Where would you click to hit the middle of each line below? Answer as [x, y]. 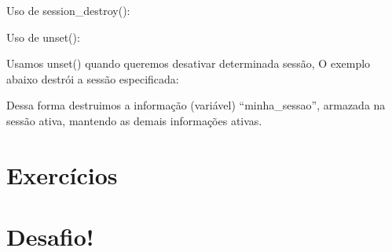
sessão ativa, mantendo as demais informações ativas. [134, 120]
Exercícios [62, 174]
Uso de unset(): [43, 37]
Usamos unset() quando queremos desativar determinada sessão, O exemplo [189, 63]
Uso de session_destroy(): [68, 10]
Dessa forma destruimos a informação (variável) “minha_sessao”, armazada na [196, 105]
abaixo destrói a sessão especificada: [93, 78]
